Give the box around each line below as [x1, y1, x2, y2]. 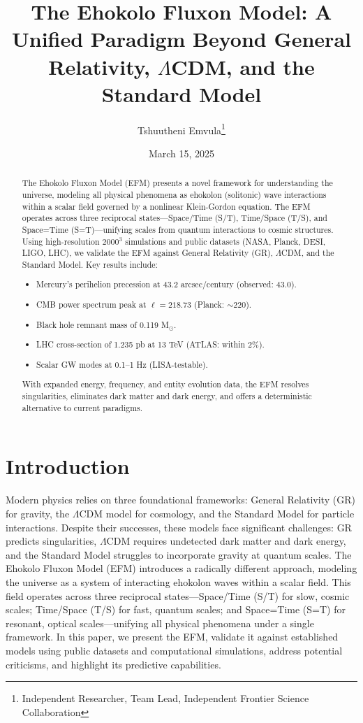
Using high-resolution [22, 235, 100, 247]
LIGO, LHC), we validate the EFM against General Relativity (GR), [22, 247, 273, 259]
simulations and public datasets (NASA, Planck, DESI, [125, 235, 326, 247]
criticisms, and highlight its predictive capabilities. [6, 657, 221, 671]
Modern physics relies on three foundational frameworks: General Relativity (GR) [6, 492, 355, 507]
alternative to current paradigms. [22, 401, 143, 413]
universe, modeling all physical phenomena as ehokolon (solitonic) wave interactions [22, 188, 327, 200]
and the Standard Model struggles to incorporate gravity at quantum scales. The [6, 547, 352, 561]
